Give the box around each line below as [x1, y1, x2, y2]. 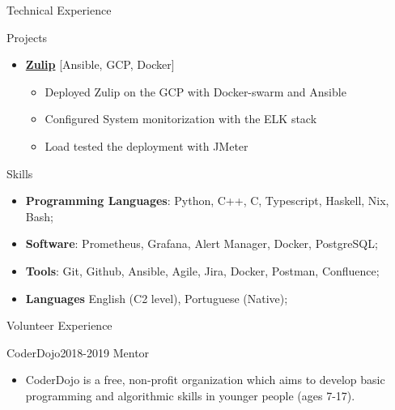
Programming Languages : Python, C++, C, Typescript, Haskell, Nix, [25, 192, 389, 209]
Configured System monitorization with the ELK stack [45, 110, 317, 127]
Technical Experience [6, 2, 112, 18]
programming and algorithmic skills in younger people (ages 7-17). [25, 387, 355, 404]
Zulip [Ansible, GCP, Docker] [25, 56, 175, 73]
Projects [6, 28, 48, 45]
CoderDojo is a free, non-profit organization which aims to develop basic [25, 371, 385, 388]
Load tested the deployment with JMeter [45, 137, 248, 154]
